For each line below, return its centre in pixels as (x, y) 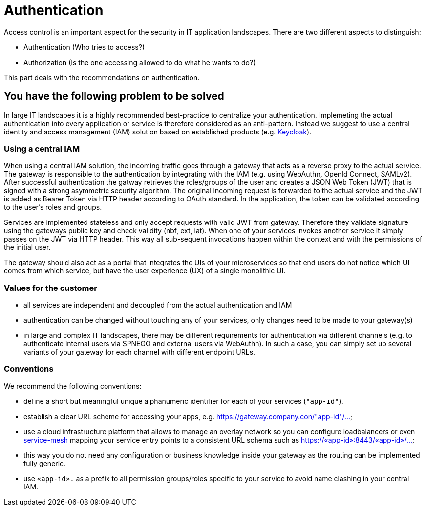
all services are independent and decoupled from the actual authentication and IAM (158, 305)
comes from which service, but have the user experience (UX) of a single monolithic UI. (145, 271)
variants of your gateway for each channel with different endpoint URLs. (139, 352)
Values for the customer (51, 288)
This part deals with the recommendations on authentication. (102, 77)
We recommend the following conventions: (73, 386)
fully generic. (45, 463)
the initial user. (27, 247)
